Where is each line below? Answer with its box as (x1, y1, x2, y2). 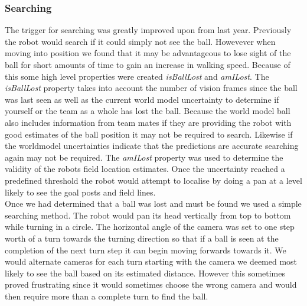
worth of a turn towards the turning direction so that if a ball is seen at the (5, 232, 279, 244)
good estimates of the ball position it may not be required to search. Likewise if (5, 128, 293, 140)
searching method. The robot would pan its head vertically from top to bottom (5, 209, 291, 221)
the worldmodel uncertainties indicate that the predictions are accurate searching (5, 139, 299, 152)
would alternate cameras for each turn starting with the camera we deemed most (5, 255, 298, 268)
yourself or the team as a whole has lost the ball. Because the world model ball (5, 105, 290, 117)
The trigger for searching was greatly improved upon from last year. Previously (5, 24, 292, 36)
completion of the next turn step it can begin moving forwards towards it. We (5, 243, 286, 256)
